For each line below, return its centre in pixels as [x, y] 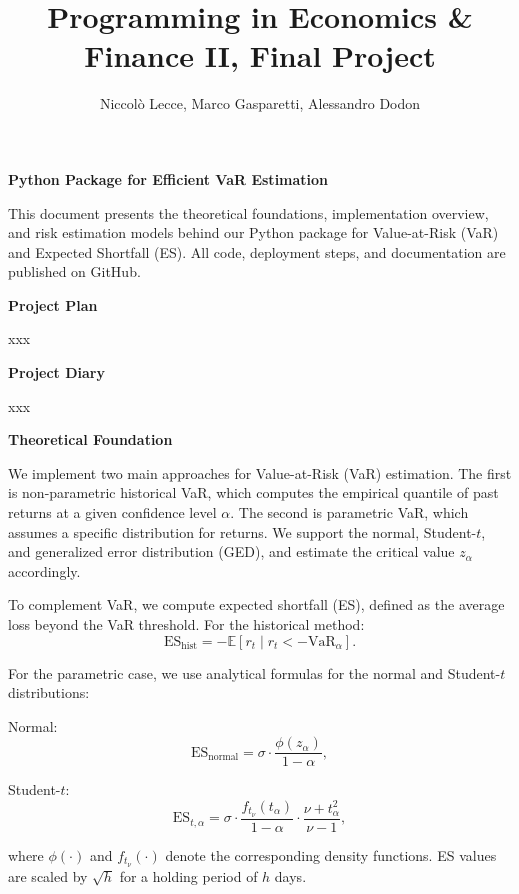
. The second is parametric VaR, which [349, 512]
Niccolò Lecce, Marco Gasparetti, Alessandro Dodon [260, 103]
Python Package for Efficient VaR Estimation [168, 178]
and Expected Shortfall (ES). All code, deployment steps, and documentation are [257, 251]
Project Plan [53, 304]
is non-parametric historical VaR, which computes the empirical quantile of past [253, 492]
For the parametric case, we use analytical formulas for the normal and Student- [254, 672]
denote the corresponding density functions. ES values [331, 854]
